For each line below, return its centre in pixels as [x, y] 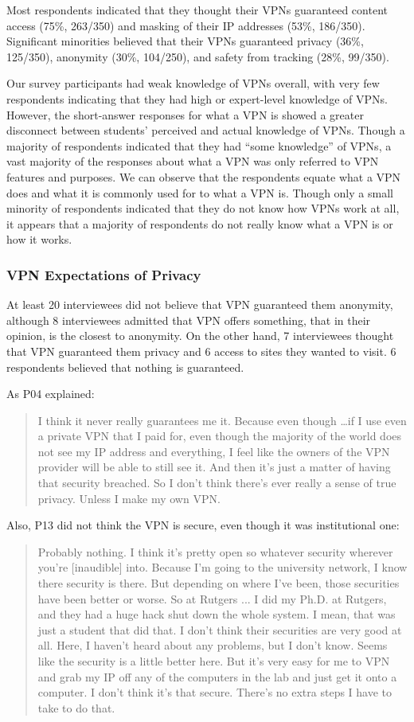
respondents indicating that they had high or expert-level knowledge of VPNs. [197, 98]
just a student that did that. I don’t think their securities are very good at [220, 629]
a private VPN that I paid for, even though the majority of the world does [220, 436]
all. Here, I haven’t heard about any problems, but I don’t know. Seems [213, 645]
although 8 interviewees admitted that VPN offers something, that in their [189, 320]
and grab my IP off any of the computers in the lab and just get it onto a [217, 676]
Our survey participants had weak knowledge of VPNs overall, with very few [193, 83]
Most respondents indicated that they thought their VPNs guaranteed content [197, 10]
